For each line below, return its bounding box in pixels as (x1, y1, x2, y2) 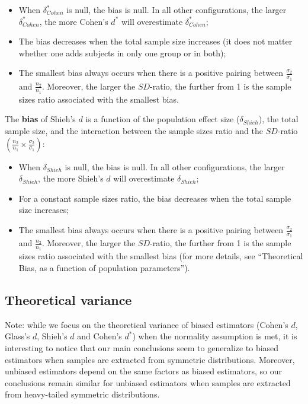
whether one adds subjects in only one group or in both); (18, 46, 226, 59)
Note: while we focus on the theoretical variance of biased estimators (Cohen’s (5, 318, 288, 330)
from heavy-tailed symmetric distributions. (5, 388, 160, 400)
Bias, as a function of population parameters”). (18, 262, 190, 274)
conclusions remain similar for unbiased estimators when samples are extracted (5, 376, 291, 389)
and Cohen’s (77, 330, 122, 342)
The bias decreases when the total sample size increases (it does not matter (18, 35, 293, 47)
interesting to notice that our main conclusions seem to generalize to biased (5, 342, 279, 354)
